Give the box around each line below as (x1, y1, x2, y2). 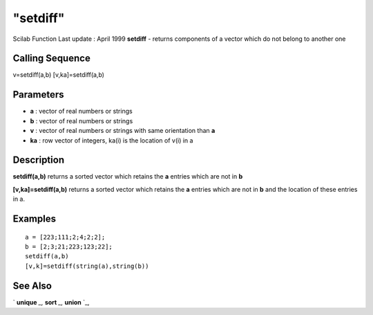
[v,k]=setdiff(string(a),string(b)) (25, 262, 149, 270)
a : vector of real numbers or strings (30, 107, 133, 116)
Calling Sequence (12, 53, 91, 64)
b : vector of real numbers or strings (30, 116, 133, 125)
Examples (12, 213, 57, 225)
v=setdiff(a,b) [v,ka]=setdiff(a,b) (12, 71, 105, 79)
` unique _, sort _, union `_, (12, 298, 90, 306)
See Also (12, 280, 52, 291)
